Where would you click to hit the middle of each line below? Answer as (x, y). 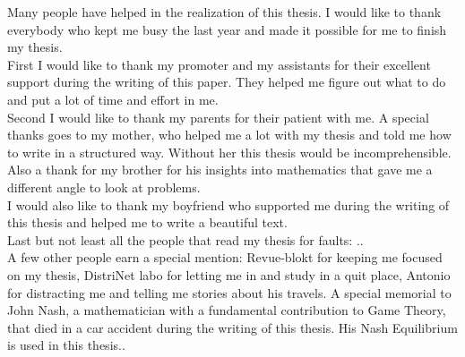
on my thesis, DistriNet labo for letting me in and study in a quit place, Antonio (229, 274)
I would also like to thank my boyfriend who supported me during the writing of (228, 204)
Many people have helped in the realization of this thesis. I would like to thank (224, 12)
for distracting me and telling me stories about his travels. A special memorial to (229, 292)
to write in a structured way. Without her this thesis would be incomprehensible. (229, 152)
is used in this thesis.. (66, 345)
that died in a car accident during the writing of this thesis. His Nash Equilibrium (232, 327)
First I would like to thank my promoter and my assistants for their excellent (219, 64)
